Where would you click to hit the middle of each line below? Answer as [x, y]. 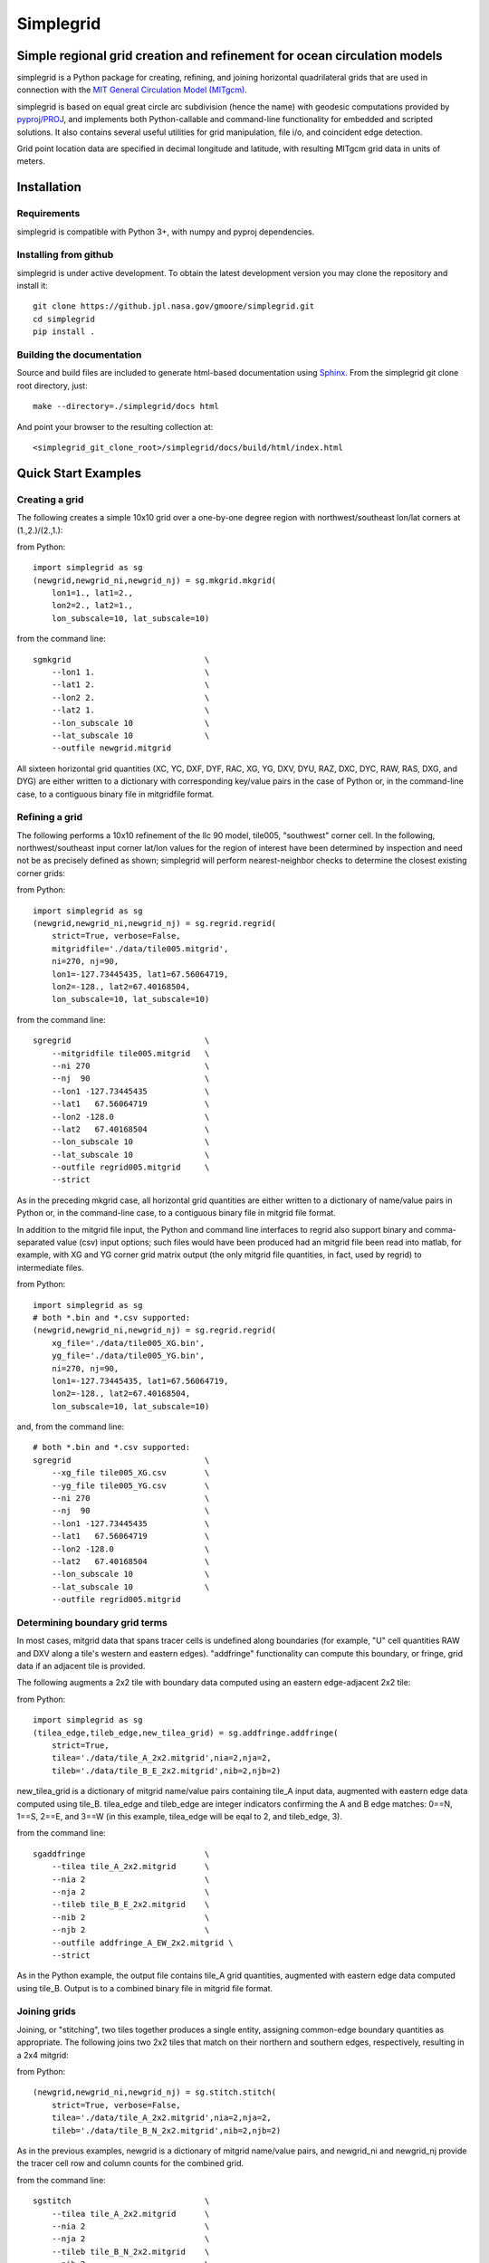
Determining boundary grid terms [92, 1622]
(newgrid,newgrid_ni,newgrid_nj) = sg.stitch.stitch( [154, 2092]
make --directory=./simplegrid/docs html [126, 406]
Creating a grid [50, 500]
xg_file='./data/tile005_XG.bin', [128, 1343]
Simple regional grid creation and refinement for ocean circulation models [230, 56]
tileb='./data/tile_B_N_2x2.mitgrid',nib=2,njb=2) [166, 2130]
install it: [33, 286]
